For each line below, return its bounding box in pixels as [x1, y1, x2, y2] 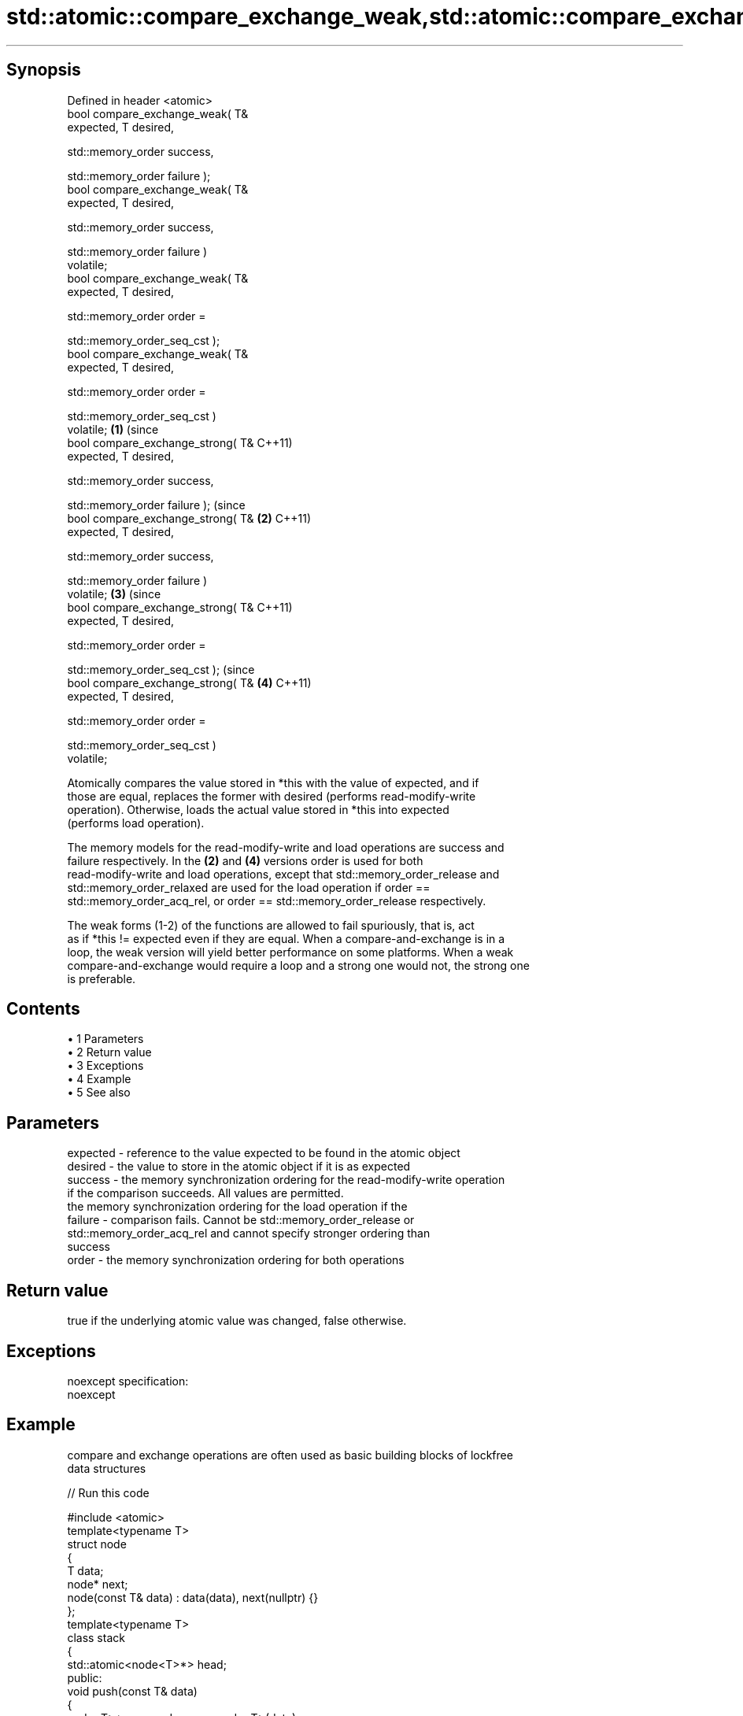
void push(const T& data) [67, 1684, 198, 1698]
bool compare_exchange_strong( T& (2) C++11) [67, 511, 311, 525]
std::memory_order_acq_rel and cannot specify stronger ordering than [67, 1226, 431, 1241]
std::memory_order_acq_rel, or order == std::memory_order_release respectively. [67, 893, 486, 908]
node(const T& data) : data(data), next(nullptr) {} [67, 1590, 319, 1604]
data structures [67, 1461, 146, 1475]
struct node [67, 1537, 127, 1551]
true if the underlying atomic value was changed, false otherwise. [67, 1314, 407, 1328]
